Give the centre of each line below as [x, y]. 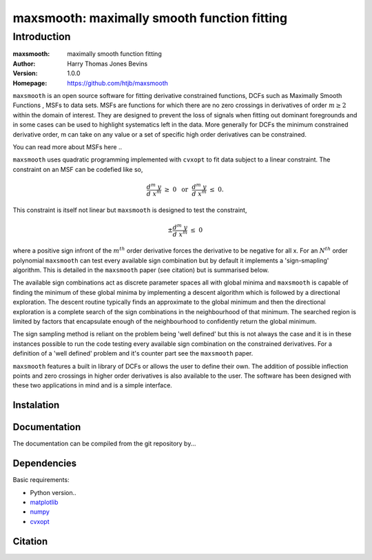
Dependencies [45, 464]
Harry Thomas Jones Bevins [107, 64]
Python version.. [53, 492]
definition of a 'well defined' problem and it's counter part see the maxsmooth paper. [133, 354]
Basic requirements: [41, 480]
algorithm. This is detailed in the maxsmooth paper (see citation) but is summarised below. [141, 270]
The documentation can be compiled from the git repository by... [104, 444]
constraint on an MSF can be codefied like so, [78, 169]
